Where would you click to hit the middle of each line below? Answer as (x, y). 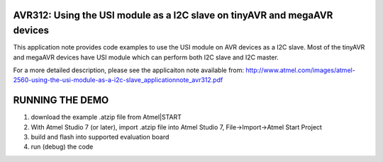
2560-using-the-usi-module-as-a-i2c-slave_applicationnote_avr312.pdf (118, 80)
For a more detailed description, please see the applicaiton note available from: (129, 70)
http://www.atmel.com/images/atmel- (301, 70)
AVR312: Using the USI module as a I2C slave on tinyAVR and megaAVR (173, 15)
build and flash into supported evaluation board (100, 137)
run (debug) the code (62, 147)
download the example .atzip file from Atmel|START (106, 117)
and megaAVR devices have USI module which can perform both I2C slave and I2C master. (146, 57)
